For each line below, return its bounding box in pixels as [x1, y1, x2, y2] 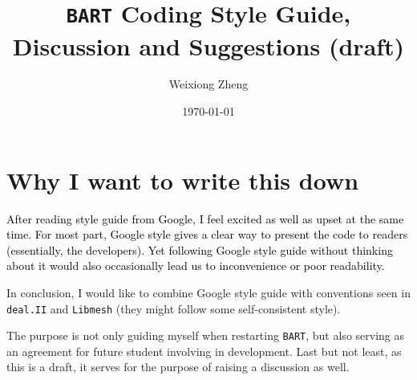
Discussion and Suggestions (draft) [12, 29, 405, 62]
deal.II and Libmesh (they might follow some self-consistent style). [6, 300, 341, 317]
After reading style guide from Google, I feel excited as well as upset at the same [6, 210, 404, 227]
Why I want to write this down [6, 163, 359, 196]
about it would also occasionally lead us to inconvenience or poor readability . [6, 257, 385, 274]
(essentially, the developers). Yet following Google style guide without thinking [6, 241, 393, 258]
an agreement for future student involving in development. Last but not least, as [6, 342, 402, 359]
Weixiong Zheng [168, 76, 249, 92]
